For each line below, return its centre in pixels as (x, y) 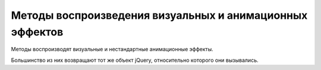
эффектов (37, 32)
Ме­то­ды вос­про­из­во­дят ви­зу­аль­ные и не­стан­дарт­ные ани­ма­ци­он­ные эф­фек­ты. (112, 49)
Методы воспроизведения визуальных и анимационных (159, 15)
